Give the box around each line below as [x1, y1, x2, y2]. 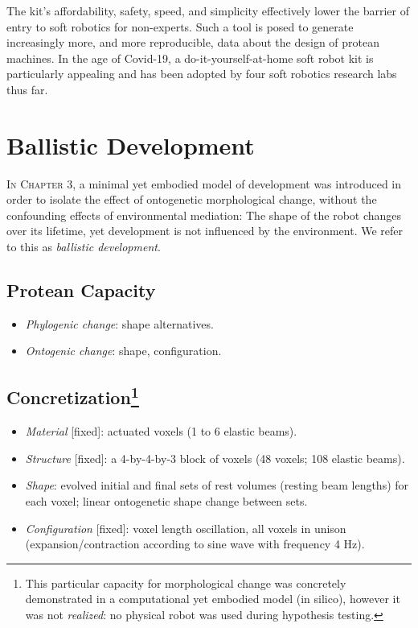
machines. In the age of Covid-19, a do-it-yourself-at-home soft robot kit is [6, 49, 374, 66]
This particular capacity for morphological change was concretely [25, 574, 346, 591]
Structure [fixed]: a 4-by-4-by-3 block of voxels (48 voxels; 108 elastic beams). [25, 449, 405, 466]
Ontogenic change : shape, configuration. [25, 342, 222, 359]
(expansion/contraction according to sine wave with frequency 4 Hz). [25, 535, 365, 552]
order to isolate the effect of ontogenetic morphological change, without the [6, 191, 377, 208]
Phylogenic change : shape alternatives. [25, 315, 214, 332]
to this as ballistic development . [6, 238, 161, 255]
